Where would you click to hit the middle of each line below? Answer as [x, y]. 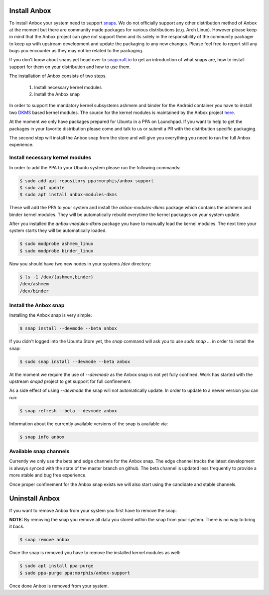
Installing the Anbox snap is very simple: [51, 315]
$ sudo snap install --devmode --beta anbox [75, 361]
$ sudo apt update [42, 187]
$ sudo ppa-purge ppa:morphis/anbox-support [75, 573]
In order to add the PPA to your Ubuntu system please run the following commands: [95, 167]
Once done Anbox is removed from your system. [59, 586]
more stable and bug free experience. [48, 475]
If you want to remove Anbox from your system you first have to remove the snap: [93, 510]
